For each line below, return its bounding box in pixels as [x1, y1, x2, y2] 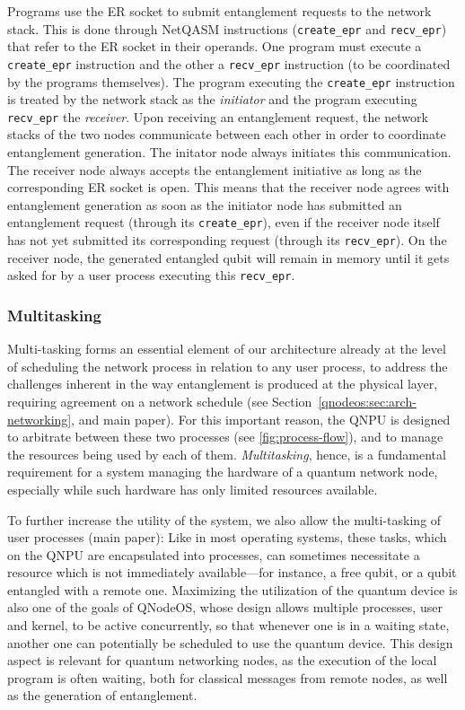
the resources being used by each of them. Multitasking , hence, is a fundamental [7, 444, 446, 463]
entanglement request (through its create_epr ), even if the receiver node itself [7, 213, 440, 232]
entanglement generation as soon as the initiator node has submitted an [7, 195, 402, 214]
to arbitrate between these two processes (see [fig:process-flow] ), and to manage [7, 427, 443, 446]
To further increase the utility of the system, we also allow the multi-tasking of [7, 510, 442, 529]
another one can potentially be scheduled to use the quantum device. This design [7, 633, 453, 652]
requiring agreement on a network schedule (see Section [7, 391, 312, 410]
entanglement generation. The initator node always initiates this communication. [7, 143, 452, 161]
